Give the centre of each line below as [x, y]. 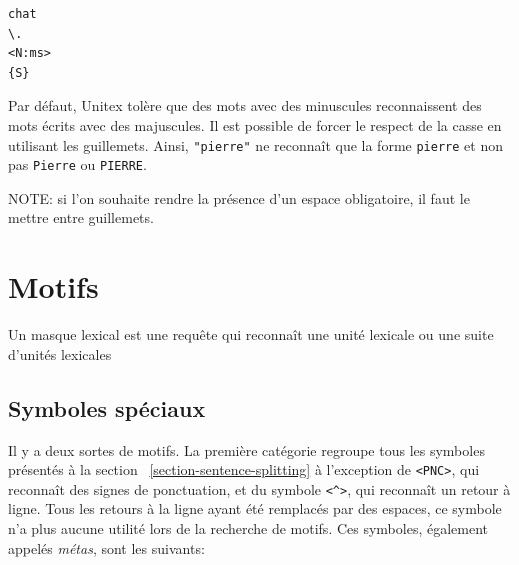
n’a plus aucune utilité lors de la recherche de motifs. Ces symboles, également [248, 528]
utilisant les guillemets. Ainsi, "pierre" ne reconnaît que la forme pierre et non [255, 144]
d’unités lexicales [60, 353]
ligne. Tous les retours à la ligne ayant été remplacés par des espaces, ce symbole [255, 508]
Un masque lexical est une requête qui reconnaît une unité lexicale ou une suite [251, 334]
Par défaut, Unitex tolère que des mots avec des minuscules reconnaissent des [245, 105]
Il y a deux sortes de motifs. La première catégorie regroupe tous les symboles [246, 449]
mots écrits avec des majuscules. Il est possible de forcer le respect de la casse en [255, 124]
